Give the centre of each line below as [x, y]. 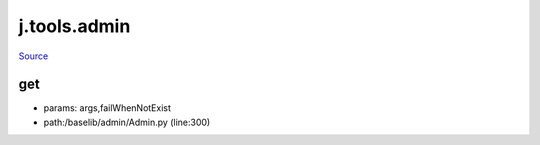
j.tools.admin [74, 26]
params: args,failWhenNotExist [107, 108]
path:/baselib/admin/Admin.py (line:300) [127, 122]
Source [33, 56]
